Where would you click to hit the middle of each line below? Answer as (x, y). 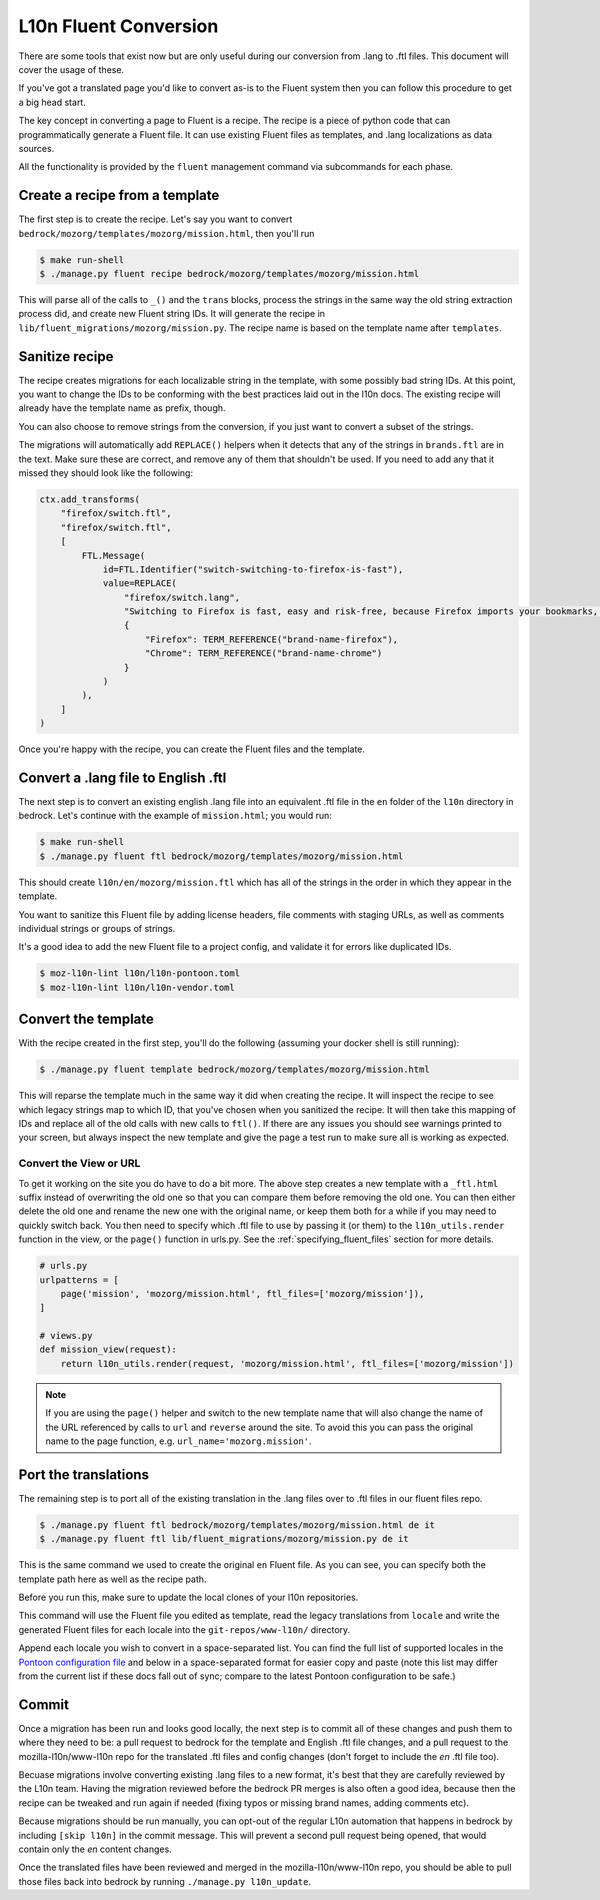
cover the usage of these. (71, 69)
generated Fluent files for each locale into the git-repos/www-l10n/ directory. (184, 1629)
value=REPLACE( (139, 583)
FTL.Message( (113, 555)
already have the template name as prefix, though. (122, 408)
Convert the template (86, 1019)
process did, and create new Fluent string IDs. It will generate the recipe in (171, 314)
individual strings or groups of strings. (97, 929)
